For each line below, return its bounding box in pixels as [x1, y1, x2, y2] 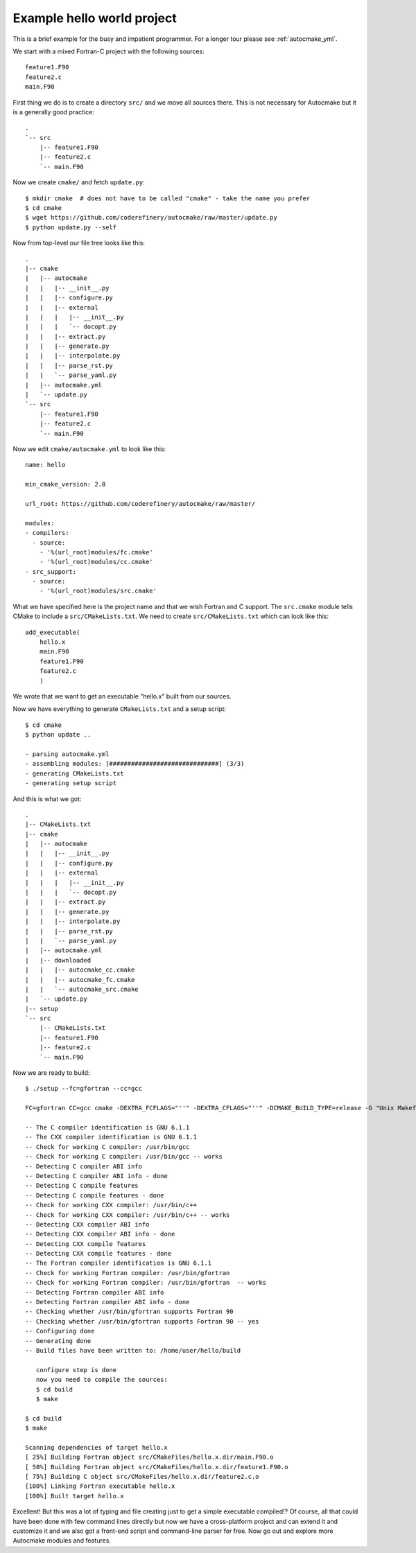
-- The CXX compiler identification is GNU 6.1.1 [25, 1133, 198, 1141]
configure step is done [35, 1366, 117, 1374]
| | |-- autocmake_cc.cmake [25, 966, 135, 974]
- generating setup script [25, 780, 117, 787]
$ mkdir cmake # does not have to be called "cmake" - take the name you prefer [25, 194, 311, 202]
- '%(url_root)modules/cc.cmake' [39, 558, 154, 566]
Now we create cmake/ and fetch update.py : [12, 178, 145, 186]
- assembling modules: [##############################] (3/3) [25, 760, 245, 768]
